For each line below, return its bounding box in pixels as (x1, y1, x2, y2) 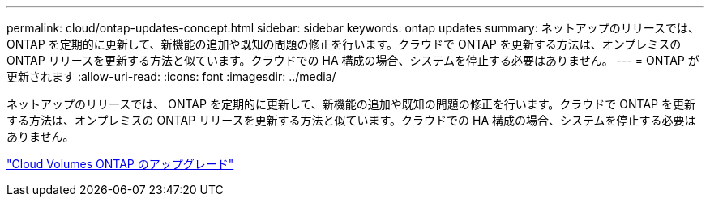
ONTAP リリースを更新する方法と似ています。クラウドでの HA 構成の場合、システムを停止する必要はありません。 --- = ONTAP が (6, 53, 699, 67)
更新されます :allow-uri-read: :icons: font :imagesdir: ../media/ (6, 70, 336, 83)
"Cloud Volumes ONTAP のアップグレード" (6, 157, 234, 171)
